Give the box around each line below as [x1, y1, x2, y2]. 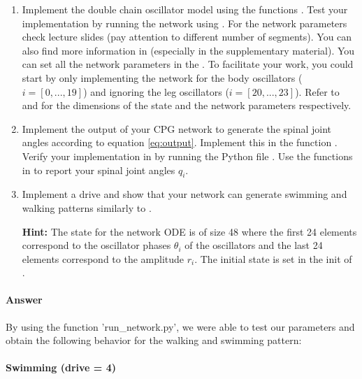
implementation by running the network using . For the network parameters [22, 15, 347, 30]
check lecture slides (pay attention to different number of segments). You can [22, 29, 352, 44]
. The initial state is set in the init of [194, 251, 352, 266]
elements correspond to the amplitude [22, 251, 184, 266]
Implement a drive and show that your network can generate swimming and [22, 187, 347, 201]
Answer [6, 292, 43, 307]
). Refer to [295, 84, 340, 99]
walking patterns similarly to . [22, 200, 152, 215]
